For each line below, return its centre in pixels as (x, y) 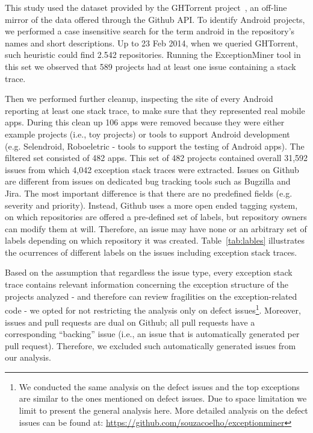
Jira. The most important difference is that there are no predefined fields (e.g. (149, 193)
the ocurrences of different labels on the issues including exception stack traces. (151, 252)
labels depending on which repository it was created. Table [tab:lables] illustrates (155, 240)
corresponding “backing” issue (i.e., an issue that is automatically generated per (152, 334)
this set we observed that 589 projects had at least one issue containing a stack (150, 66)
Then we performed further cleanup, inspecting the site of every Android (139, 99)
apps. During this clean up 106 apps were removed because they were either (145, 122)
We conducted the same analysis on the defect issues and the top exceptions (159, 386)
